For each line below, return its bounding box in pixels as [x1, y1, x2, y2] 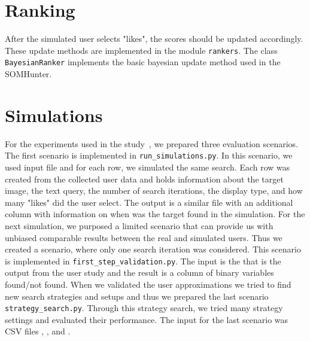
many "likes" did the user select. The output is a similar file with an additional [5, 196, 293, 208]
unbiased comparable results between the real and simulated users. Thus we [5, 231, 282, 243]
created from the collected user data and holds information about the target [5, 172, 284, 185]
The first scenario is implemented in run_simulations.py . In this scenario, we [5, 149, 293, 162]
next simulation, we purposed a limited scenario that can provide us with [5, 219, 273, 232]
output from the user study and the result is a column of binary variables [5, 266, 274, 279]
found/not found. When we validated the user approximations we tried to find [5, 278, 291, 290]
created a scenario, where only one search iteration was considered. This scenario [5, 243, 301, 255]
